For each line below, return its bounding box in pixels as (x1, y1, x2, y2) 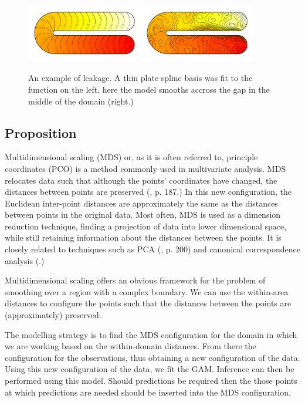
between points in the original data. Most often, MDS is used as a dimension (5, 208, 281, 221)
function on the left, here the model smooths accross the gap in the (28, 83, 270, 95)
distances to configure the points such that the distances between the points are (5, 297, 292, 309)
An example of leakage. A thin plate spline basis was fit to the (28, 72, 253, 84)
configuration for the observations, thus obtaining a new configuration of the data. (5, 351, 300, 363)
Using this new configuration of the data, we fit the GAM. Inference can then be (5, 363, 294, 375)
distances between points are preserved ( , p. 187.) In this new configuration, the (5, 185, 292, 198)
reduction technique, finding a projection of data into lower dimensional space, (5, 219, 287, 232)
